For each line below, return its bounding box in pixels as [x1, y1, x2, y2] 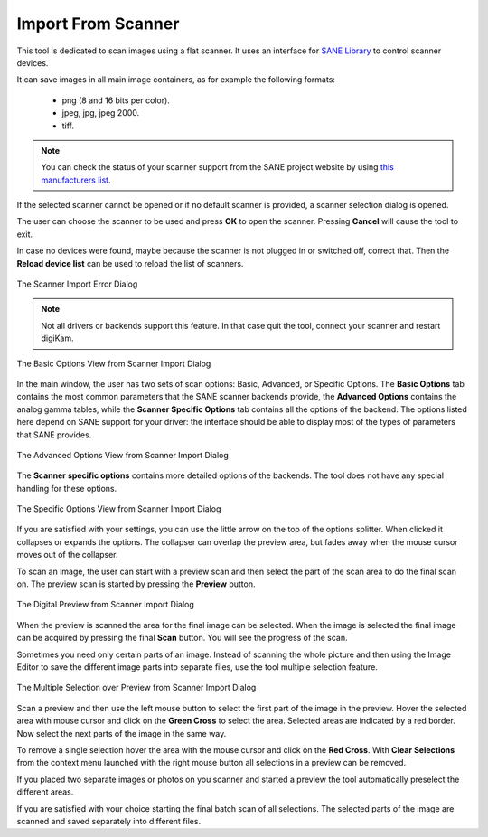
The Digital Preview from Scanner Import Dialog [16, 599, 194, 610]
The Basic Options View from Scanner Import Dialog [16, 358, 211, 369]
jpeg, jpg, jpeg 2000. [61, 108, 140, 118]
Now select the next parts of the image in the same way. [16, 728, 227, 738]
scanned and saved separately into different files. [16, 815, 202, 826]
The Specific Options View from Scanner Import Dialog [16, 503, 221, 514]
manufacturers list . [41, 174, 111, 185]
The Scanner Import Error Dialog [16, 278, 138, 289]
